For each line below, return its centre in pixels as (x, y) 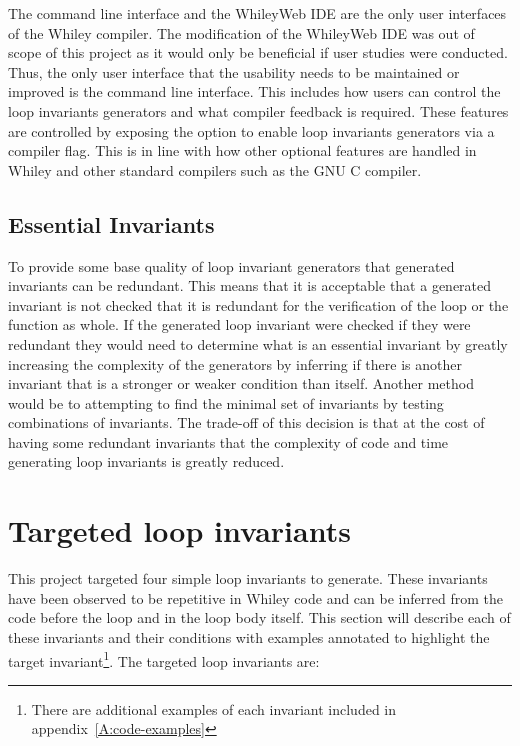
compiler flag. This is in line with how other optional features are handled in (242, 150)
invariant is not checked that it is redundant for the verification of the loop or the (258, 304)
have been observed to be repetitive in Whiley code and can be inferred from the (255, 597)
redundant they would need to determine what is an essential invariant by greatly (258, 343)
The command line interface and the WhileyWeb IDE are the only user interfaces (257, 13)
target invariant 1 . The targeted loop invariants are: (164, 659)
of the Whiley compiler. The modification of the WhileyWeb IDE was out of (241, 32)
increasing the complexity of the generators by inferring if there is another (235, 363)
